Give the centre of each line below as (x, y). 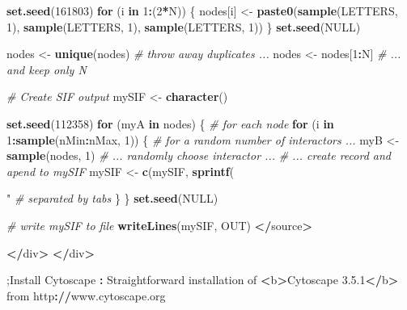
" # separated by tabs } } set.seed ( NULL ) (112, 198)
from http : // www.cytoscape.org (86, 295)
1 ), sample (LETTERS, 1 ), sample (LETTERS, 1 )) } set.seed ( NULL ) (184, 26)
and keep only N (47, 69)
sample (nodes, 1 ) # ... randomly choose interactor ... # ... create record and (199, 155)
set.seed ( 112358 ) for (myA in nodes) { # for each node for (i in (170, 123)
